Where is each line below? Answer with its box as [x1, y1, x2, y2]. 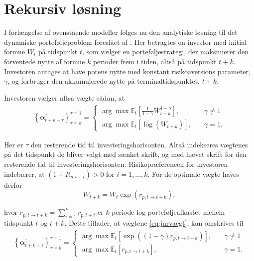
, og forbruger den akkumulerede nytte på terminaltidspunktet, [7, 76, 200, 86]
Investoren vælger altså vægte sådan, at [4, 92, 125, 103]
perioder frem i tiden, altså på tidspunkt [93, 56, 217, 66]
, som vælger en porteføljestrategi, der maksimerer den [82, 46, 249, 57]
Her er [4, 139, 23, 149]
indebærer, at [4, 168, 45, 179]
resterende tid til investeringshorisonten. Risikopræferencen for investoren [4, 159, 228, 169]
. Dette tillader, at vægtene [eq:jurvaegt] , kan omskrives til [64, 218, 244, 228]
